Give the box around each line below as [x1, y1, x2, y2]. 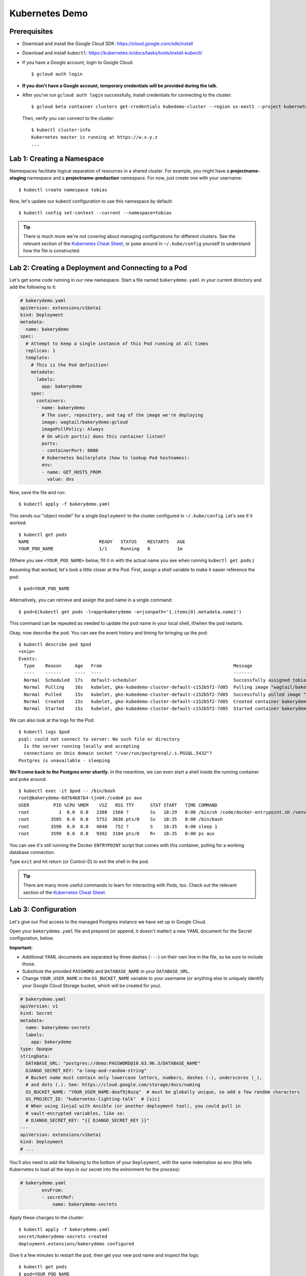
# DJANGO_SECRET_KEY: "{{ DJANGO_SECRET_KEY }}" [25, 1118, 150, 1123]
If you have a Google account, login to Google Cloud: [22, 59, 134, 65]
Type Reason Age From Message [23, 663, 252, 669]
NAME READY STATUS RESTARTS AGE [18, 538, 186, 545]
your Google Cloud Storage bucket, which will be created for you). [22, 983, 162, 989]
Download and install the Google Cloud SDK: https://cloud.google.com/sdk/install [22, 41, 193, 47]
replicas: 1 [25, 348, 56, 354]
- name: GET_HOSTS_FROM [41, 469, 101, 475]
